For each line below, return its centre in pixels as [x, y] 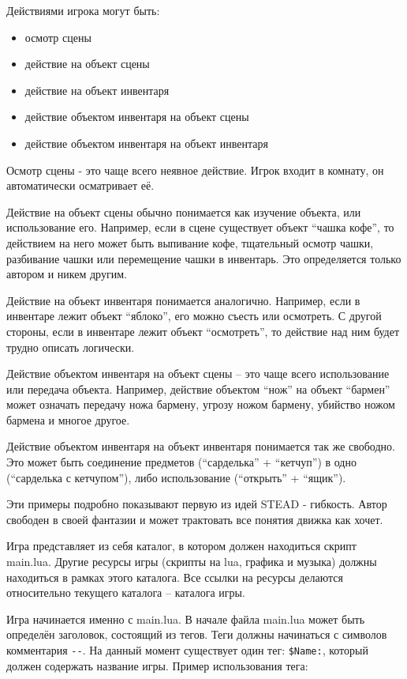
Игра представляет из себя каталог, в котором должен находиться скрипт [181, 546]
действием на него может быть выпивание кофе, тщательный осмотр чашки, [190, 242]
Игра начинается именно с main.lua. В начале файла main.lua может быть [186, 619]
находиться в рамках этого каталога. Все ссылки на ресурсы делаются [175, 577]
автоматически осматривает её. [80, 185]
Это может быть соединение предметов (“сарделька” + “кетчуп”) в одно [181, 462]
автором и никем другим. [67, 274]
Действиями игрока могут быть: [83, 10]
